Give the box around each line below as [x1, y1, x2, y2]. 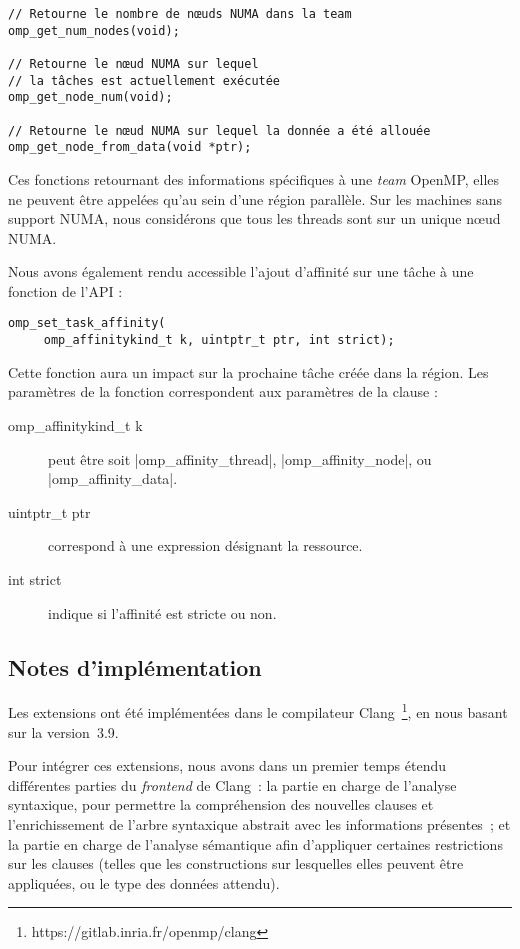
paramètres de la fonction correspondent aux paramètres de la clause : [8, 381, 438, 402]
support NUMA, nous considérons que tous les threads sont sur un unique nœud [8, 208, 501, 229]
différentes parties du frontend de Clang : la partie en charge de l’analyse [8, 774, 457, 795]
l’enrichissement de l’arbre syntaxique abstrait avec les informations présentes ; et [8, 813, 511, 834]
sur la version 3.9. [8, 721, 119, 742]
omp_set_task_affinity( [8, 316, 166, 331]
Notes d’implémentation [8, 651, 262, 682]
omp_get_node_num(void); [8, 90, 173, 105]
